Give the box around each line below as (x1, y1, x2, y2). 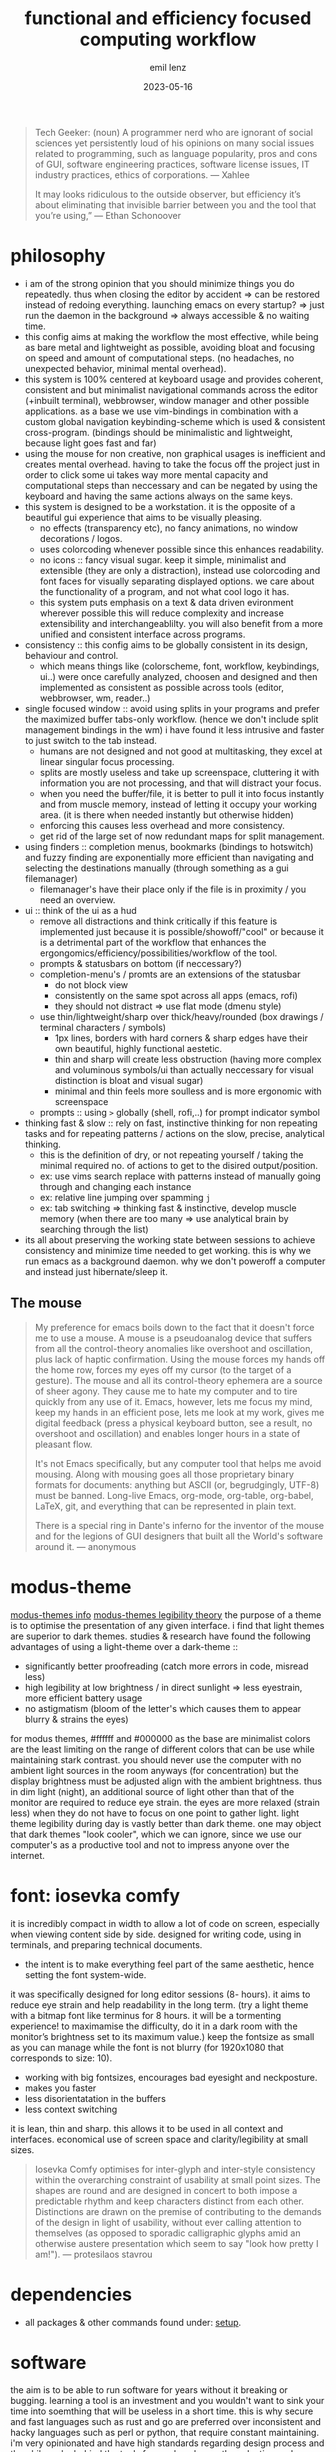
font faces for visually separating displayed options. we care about (39, 575, 315, 587)
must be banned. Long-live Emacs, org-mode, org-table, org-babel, (34, 1489, 314, 1501)
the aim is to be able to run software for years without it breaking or (10, 2384, 288, 2396)
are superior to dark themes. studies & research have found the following (10, 1630, 312, 1642)
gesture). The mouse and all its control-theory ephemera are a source (34, 1374, 323, 1386)
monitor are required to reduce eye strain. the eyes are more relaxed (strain (10, 1796, 320, 1808)
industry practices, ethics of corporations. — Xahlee (34, 168, 250, 181)
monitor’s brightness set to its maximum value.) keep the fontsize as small (10, 2030, 315, 2042)
